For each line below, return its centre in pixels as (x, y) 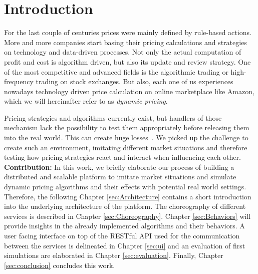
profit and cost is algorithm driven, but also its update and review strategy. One (127, 61)
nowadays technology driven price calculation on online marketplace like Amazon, (129, 91)
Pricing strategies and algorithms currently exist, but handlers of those (113, 117)
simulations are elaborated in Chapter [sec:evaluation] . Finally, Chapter (114, 255)
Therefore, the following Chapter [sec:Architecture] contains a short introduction (128, 196)
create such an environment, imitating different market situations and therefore (126, 147)
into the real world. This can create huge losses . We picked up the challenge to (126, 138)
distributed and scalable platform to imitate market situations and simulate (120, 177)
